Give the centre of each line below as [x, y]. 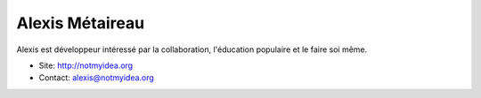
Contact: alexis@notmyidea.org [97, 78]
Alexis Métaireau [81, 23]
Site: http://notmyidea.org [86, 65]
